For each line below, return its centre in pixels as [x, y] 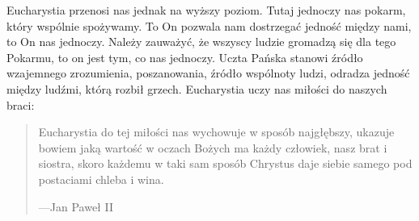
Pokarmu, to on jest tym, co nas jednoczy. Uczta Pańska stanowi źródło [185, 57]
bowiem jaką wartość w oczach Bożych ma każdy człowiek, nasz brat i [213, 147]
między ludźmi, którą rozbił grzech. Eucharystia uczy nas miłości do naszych [197, 88]
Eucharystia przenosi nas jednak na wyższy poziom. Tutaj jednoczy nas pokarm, [206, 10]
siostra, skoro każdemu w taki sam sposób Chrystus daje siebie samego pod [225, 163]
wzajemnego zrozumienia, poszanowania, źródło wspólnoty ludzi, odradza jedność [208, 73]
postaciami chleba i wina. [101, 179]
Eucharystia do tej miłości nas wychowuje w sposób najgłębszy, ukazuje [216, 132]
